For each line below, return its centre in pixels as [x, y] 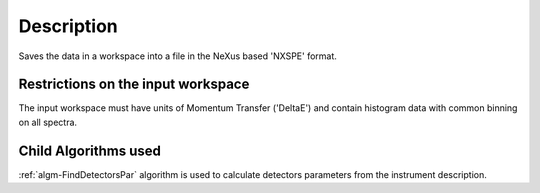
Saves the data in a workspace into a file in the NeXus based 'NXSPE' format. [177, 56]
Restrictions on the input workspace [134, 84]
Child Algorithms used [90, 150]
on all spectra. [48, 122]
